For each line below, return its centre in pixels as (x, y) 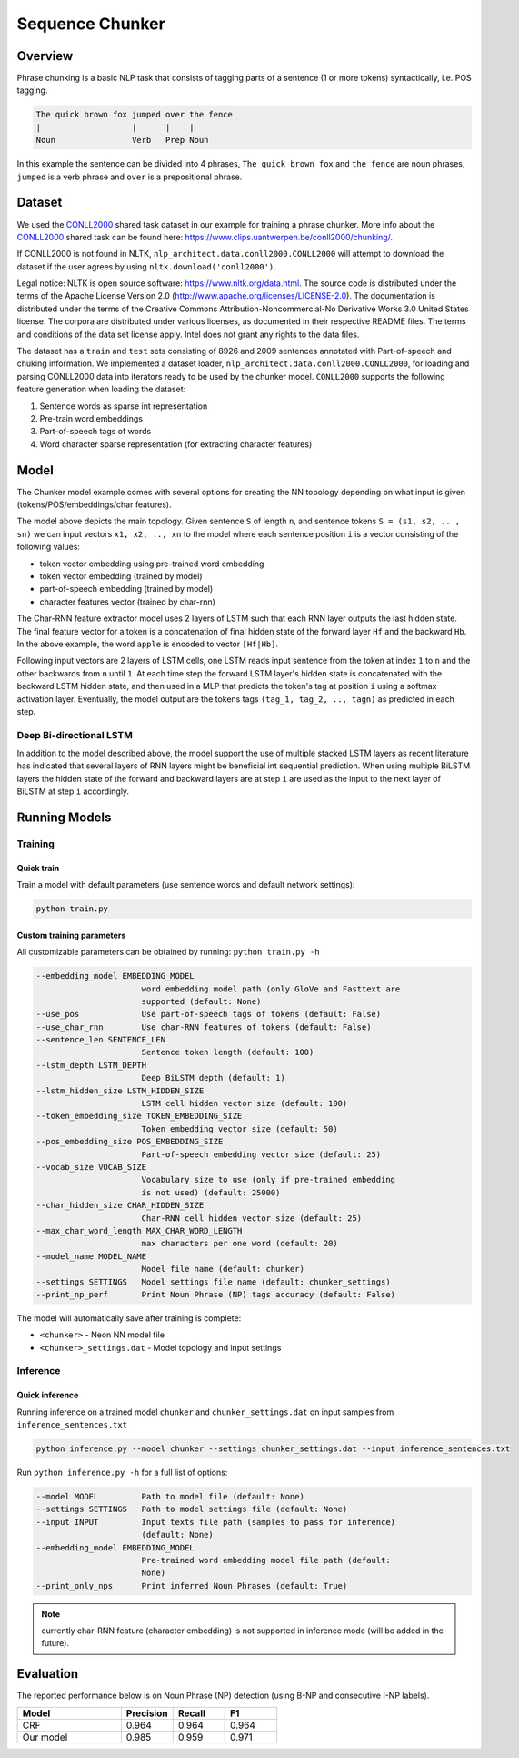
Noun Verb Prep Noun (122, 140)
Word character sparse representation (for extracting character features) (176, 444)
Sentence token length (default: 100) (228, 1052)
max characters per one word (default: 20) (240, 1244)
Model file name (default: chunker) (223, 1269)
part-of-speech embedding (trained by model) (126, 589)
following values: (49, 547)
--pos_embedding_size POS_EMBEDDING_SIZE (130, 1142)
